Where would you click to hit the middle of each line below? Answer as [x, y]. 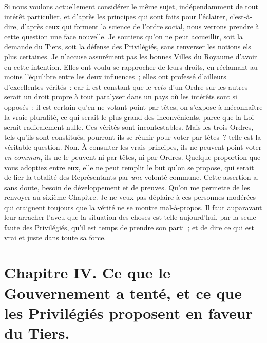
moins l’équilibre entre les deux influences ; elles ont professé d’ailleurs [115, 77]
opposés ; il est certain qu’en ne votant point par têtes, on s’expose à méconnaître [133, 106]
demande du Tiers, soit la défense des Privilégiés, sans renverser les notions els [128, 46]
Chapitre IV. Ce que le [87, 273]
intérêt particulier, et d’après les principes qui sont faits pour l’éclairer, [116, 16]
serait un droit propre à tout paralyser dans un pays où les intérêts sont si [121, 97]
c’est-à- [241, 16]
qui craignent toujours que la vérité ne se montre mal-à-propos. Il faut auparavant [133, 207]
